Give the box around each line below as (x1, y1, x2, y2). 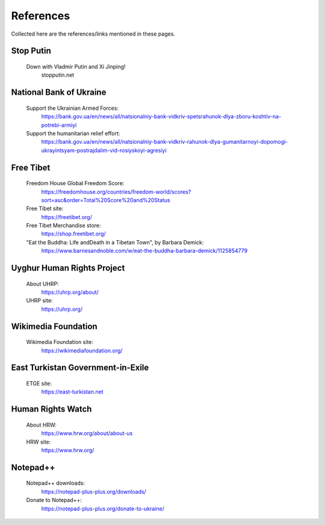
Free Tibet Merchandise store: (26, 222, 102, 229)
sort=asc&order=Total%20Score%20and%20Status (41, 196, 171, 203)
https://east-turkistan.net (41, 388, 104, 395)
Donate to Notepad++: (26, 497, 82, 504)
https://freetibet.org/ (41, 213, 93, 220)
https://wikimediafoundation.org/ (41, 347, 123, 354)
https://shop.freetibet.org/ (41, 230, 107, 238)
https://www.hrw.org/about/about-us (41, 430, 133, 437)
